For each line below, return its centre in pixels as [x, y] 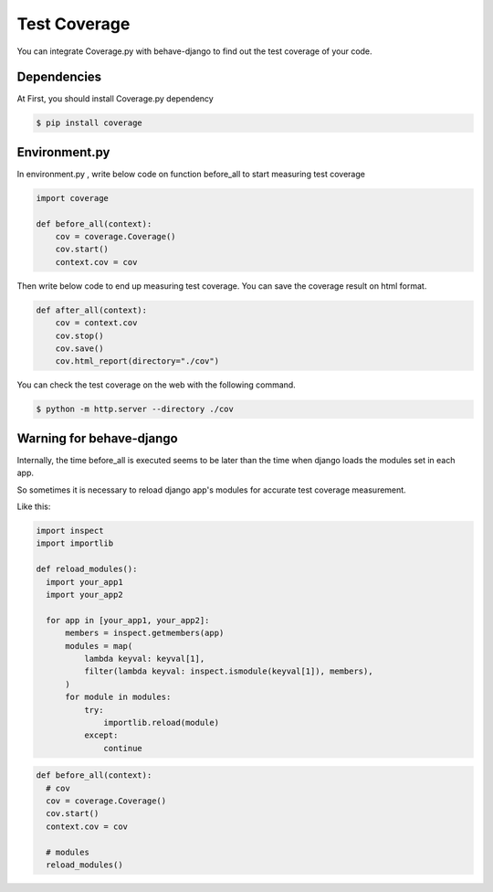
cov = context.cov [96, 323]
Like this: [34, 506]
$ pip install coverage [89, 123]
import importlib [75, 543]
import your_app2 [84, 595]
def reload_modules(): [87, 569]
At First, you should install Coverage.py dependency [115, 99]
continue [123, 748]
